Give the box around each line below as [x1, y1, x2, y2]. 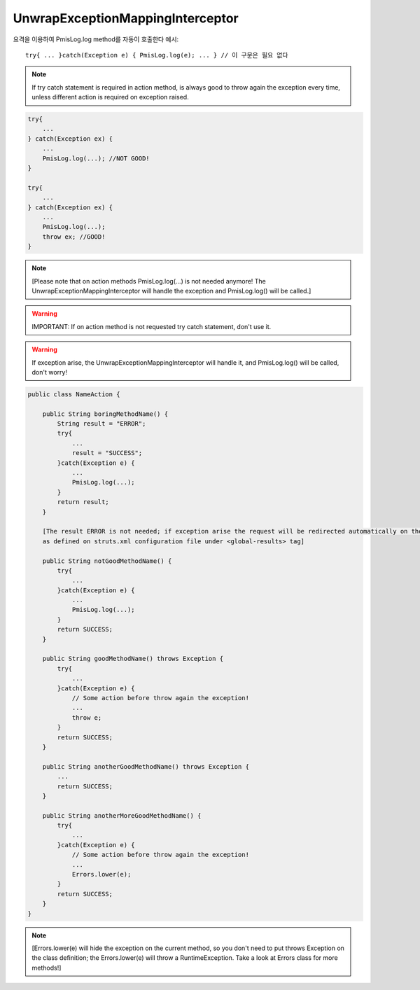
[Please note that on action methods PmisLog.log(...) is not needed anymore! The [31, 277, 266, 285]
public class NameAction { [27, 390, 120, 398]
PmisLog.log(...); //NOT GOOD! [42, 154, 150, 162]
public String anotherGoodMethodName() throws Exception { [42, 762, 250, 770]
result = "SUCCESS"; [71, 449, 143, 457]
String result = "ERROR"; [57, 420, 146, 428]
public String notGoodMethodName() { [42, 557, 172, 565]
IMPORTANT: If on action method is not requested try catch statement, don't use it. [31, 322, 272, 330]
